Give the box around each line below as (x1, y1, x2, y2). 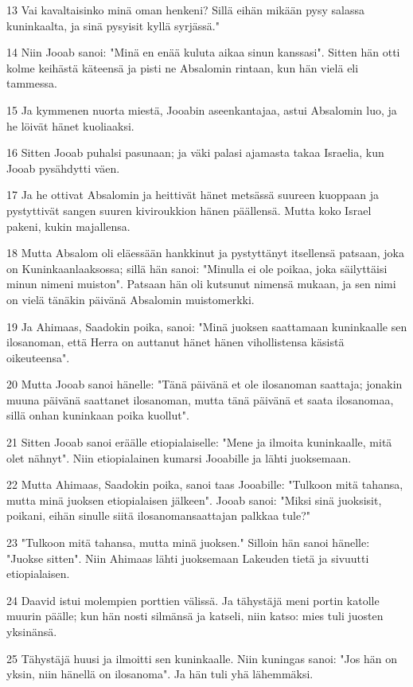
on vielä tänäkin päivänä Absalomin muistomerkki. (6, 291, 255, 307)
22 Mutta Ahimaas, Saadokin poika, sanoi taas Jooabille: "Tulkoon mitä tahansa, (6, 476, 403, 493)
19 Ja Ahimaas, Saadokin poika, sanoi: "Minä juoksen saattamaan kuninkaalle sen (6, 318, 407, 334)
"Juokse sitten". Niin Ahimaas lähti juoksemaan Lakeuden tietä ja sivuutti (6, 549, 369, 566)
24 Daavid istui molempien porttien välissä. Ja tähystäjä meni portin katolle (6, 591, 380, 608)
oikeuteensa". (6, 349, 70, 365)
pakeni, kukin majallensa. (6, 217, 131, 234)
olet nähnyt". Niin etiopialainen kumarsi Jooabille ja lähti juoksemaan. (6, 449, 352, 466)
